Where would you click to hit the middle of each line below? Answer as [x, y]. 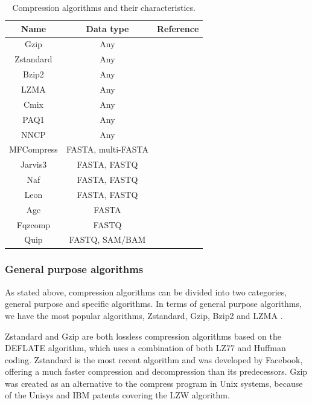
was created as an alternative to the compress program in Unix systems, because [154, 383]
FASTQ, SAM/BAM [107, 239]
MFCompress [33, 149]
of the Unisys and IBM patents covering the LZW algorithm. [117, 395]
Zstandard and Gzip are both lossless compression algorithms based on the [143, 336]
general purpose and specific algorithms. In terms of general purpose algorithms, [153, 304]
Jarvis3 [33, 164]
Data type [107, 28]
